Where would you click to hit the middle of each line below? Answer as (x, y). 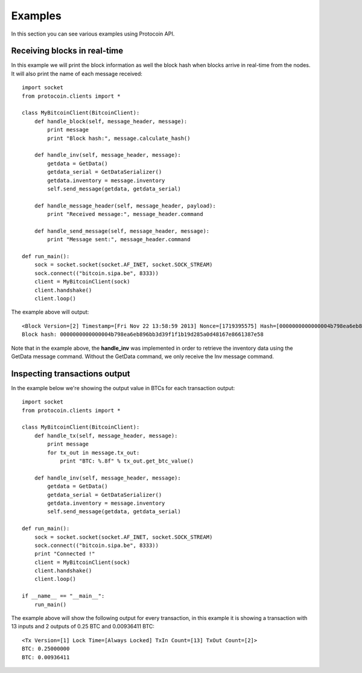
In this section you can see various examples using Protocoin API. (93, 34)
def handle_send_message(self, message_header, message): (122, 231)
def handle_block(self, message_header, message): (111, 121)
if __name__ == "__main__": (63, 596)
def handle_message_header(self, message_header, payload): (125, 206)
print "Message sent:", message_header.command (119, 239)
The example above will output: (50, 312)
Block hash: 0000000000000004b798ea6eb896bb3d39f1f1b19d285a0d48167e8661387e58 (143, 334)
